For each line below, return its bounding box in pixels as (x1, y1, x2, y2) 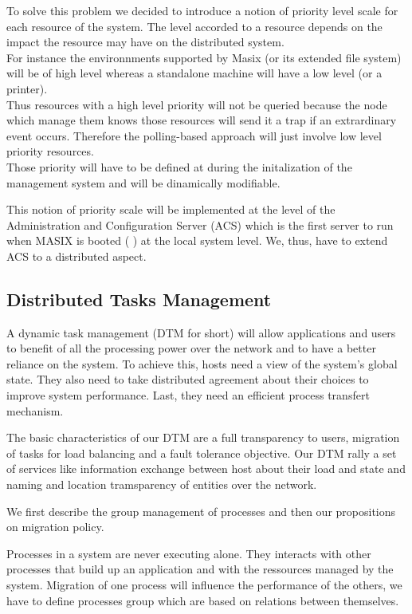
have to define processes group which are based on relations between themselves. (6, 592, 399, 608)
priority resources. (6, 143, 94, 159)
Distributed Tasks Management (6, 286, 272, 311)
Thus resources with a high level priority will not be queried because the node (6, 96, 387, 112)
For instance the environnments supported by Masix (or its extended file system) (6, 49, 402, 65)
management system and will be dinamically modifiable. (6, 174, 281, 191)
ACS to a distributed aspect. (6, 247, 147, 264)
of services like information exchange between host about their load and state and (6, 460, 406, 477)
